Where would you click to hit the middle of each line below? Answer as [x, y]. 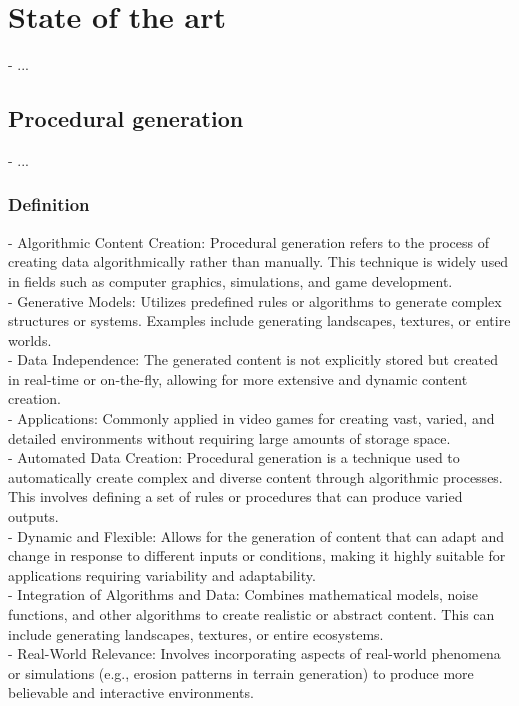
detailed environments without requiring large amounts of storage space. [229, 437]
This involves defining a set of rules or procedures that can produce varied [235, 496]
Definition [49, 204]
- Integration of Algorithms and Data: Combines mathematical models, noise [243, 594]
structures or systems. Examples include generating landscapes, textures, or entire [259, 320]
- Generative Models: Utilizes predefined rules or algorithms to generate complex [255, 300]
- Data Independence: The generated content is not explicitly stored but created [253, 359]
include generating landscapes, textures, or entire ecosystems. [196, 633]
